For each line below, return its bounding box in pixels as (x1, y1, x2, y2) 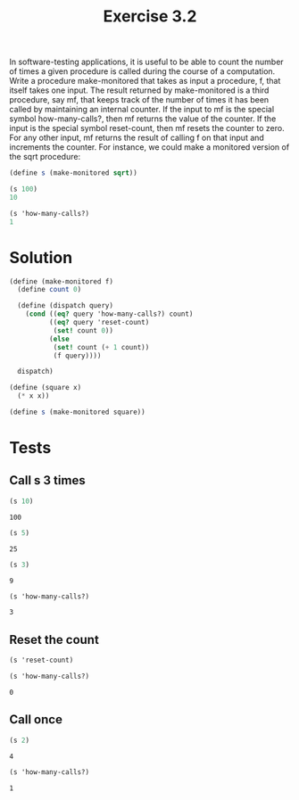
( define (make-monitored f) (9, 276, 114, 286)
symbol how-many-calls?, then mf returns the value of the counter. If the (9, 113, 277, 124)
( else (48, 334, 70, 343)
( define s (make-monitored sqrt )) (9, 169, 138, 177)
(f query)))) (53, 351, 102, 360)
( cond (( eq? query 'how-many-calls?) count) (25, 309, 194, 318)
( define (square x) (9, 384, 82, 392)
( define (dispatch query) (17, 301, 114, 310)
